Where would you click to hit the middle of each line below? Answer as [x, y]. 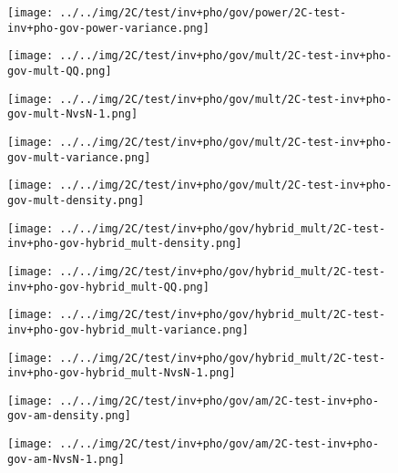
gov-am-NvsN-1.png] [66, 459]
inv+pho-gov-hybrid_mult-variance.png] [128, 329]
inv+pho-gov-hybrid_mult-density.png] [125, 244]
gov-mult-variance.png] [79, 157]
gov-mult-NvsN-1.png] [73, 114]
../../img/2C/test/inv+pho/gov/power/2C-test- [203, 13]
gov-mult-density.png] [76, 200]
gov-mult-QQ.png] [60, 71]
